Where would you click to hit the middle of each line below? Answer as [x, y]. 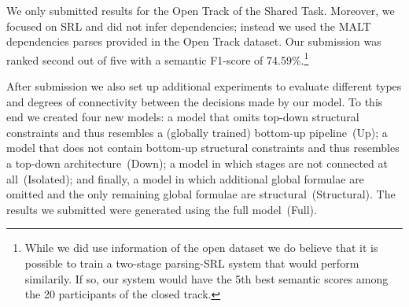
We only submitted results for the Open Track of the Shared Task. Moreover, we [201, 10]
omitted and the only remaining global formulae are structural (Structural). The [201, 194]
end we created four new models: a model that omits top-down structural [183, 117]
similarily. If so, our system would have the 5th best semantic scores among [206, 278]
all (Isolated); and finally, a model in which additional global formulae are [185, 178]
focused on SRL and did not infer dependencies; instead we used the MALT [189, 26]
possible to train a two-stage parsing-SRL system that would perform [192, 263]
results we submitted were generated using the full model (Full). [162, 209]
